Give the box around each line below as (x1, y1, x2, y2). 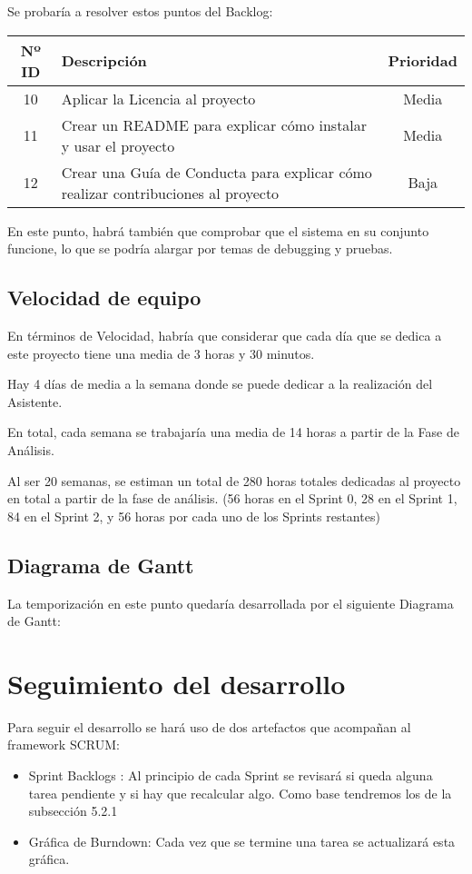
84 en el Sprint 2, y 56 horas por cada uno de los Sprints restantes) (7, 506, 380, 525)
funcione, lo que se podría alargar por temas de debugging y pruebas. (7, 239, 393, 258)
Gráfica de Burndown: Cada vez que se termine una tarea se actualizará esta (28, 831, 456, 850)
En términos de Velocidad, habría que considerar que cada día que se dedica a (7, 325, 442, 344)
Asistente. (7, 392, 63, 411)
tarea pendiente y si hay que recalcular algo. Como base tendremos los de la (28, 783, 452, 802)
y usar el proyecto (61, 134, 175, 156)
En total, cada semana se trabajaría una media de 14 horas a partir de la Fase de (7, 422, 459, 442)
